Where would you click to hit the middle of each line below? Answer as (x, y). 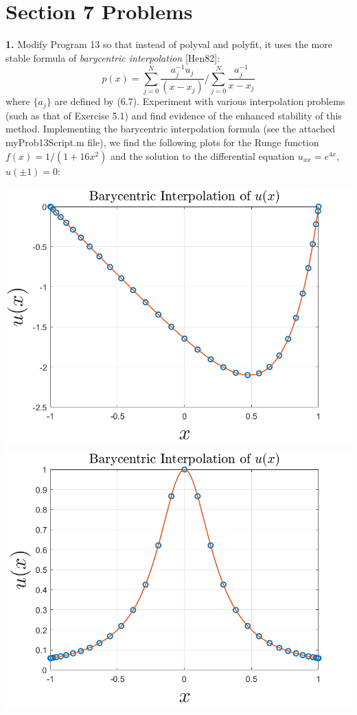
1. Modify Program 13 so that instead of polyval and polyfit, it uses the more (169, 44)
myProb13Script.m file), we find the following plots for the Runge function (162, 142)
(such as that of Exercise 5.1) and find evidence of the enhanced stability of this (174, 115)
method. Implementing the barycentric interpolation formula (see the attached (171, 129)
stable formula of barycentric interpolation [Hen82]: (113, 57)
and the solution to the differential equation (203, 155)
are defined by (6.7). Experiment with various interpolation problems (200, 101)
